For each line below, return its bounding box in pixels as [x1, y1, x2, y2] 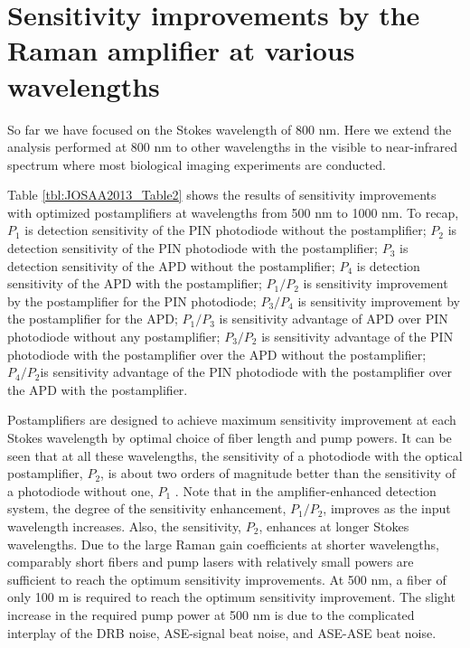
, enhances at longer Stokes [258, 516, 409, 535]
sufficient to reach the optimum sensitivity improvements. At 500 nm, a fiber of [7, 569, 446, 588]
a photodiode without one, [7, 481, 154, 500]
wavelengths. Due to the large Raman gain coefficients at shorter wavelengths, [7, 534, 439, 553]
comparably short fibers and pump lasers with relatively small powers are [7, 552, 414, 571]
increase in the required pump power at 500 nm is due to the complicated [7, 605, 415, 624]
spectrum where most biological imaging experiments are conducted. [7, 155, 386, 174]
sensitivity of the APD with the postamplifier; [7, 274, 262, 293]
